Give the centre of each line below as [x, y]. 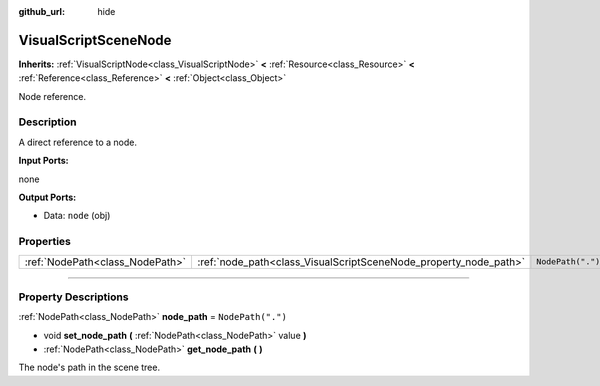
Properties [45, 242]
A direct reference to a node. [77, 142]
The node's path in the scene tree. [89, 367]
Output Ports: [47, 197]
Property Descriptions [73, 297]
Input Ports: [43, 161]
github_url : [41, 11]
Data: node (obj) [77, 216]
